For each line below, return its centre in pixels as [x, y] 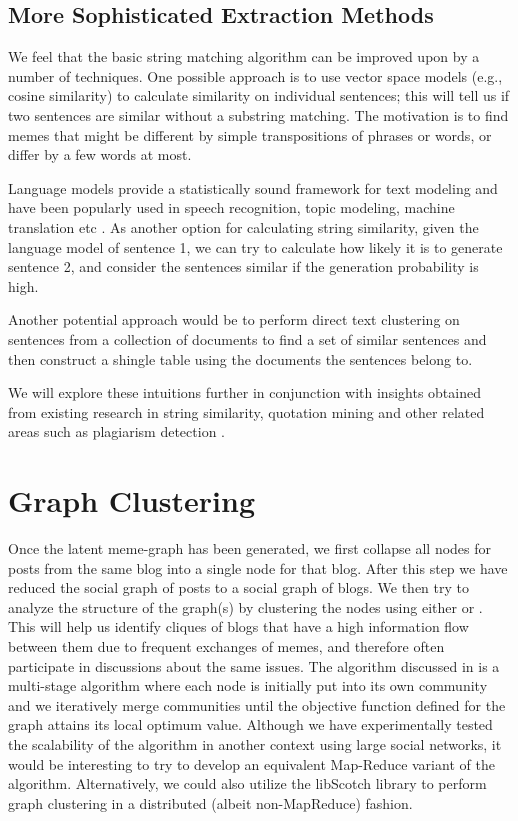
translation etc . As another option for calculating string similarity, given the [243, 226]
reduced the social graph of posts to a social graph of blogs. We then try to [238, 587]
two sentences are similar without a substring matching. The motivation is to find [258, 114]
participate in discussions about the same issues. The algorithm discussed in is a [254, 665]
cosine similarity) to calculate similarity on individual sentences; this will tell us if [259, 95]
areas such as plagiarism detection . [116, 431]
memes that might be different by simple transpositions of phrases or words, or [250, 134]
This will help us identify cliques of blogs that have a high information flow [238, 626]
